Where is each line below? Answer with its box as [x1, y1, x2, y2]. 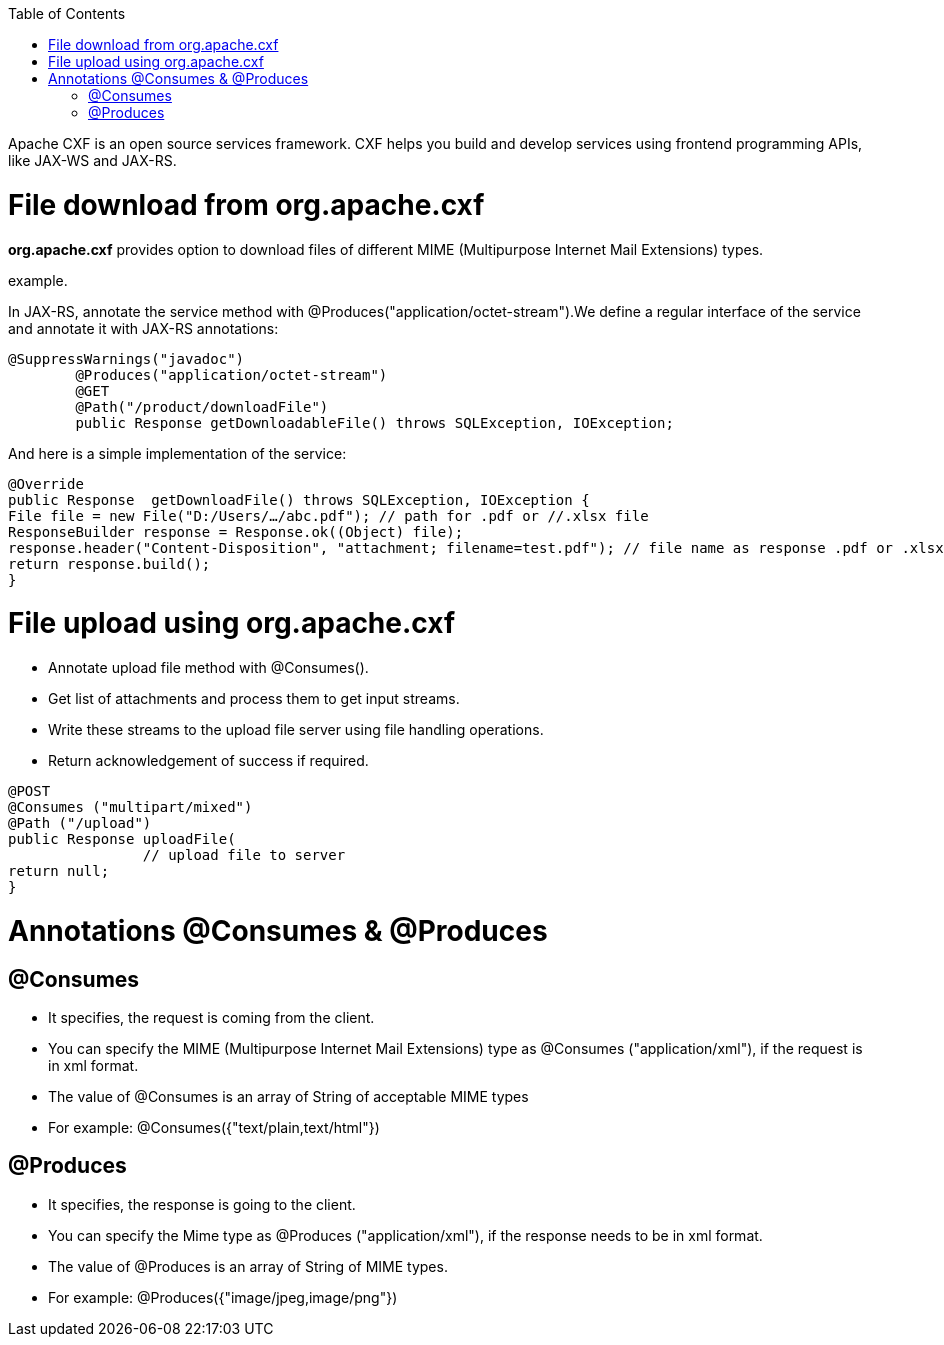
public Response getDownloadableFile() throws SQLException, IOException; [75, 414, 674, 431]
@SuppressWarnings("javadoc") [8, 350, 245, 367]
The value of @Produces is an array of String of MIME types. [48, 1257, 448, 1275]
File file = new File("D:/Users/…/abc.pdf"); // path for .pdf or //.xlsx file [8, 507, 649, 524]
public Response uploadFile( [8, 831, 236, 847]
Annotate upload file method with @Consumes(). [48, 659, 369, 676]
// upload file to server [142, 847, 346, 863]
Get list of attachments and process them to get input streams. [48, 690, 460, 707]
